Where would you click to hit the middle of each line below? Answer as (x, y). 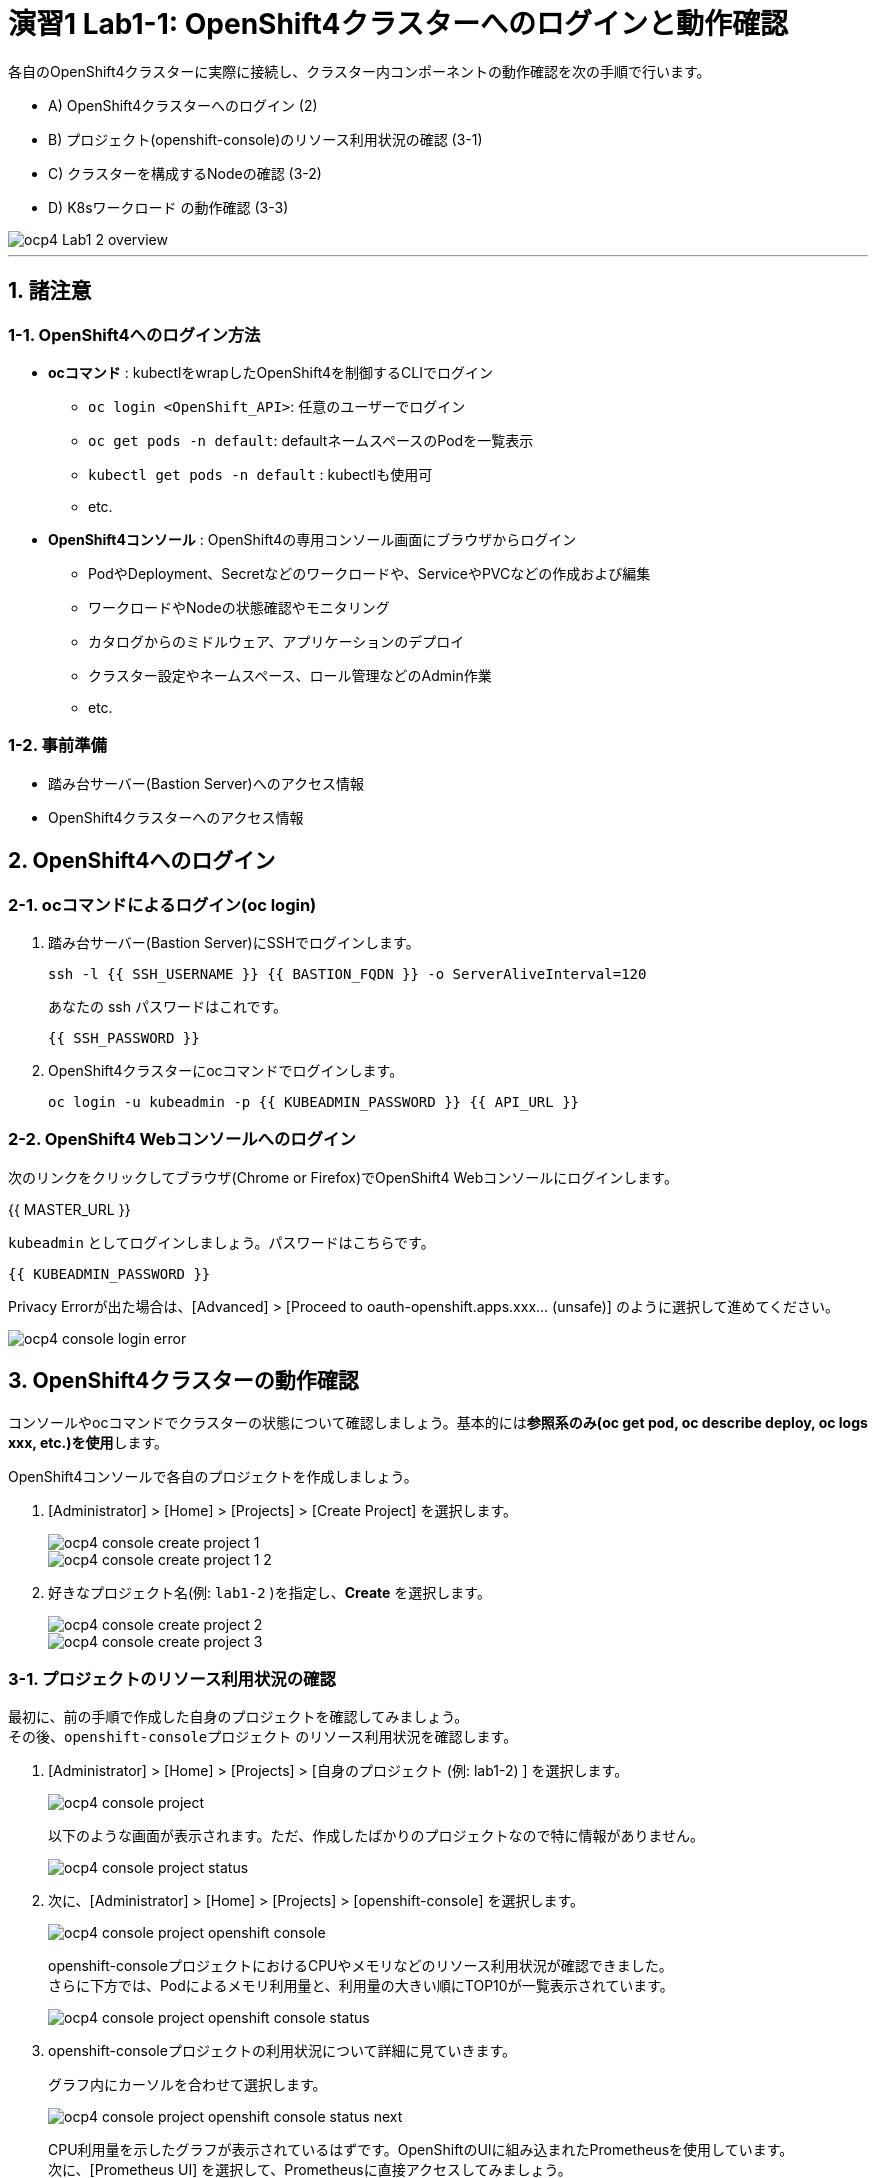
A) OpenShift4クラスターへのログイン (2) (183, 105)
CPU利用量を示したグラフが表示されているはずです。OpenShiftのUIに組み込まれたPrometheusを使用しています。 (421, 2150)
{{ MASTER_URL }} (69, 1209)
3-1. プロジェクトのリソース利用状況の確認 (172, 1678)
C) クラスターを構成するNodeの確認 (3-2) (185, 173)
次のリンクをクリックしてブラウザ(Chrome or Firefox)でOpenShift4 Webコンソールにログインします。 (343, 1177)
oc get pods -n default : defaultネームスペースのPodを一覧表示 (311, 440)
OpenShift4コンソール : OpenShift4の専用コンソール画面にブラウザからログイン (312, 539)
